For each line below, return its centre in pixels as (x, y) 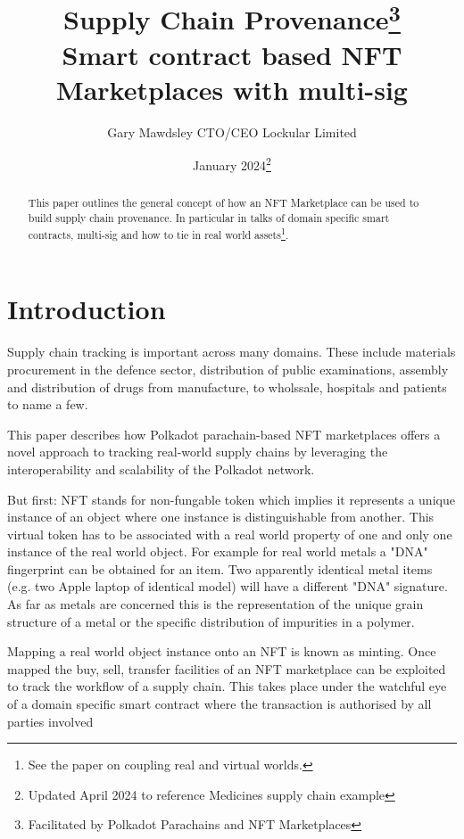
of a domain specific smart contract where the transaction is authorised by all (220, 704)
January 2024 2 (232, 164)
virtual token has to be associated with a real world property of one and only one (230, 534)
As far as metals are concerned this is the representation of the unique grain (215, 604)
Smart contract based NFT (232, 54)
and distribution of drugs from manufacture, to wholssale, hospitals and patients (227, 387)
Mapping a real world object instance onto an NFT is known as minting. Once (222, 651)
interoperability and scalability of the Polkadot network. (161, 469)
